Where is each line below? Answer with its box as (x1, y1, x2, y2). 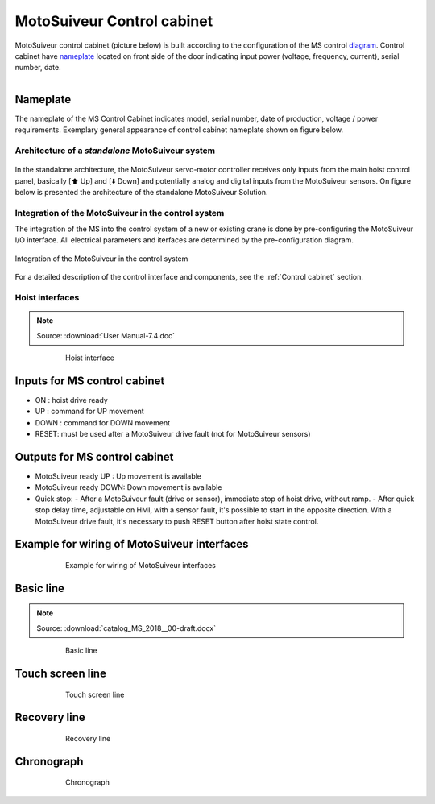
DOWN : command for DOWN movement (35, 417, 171, 427)
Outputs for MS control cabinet (14, 450, 174, 463)
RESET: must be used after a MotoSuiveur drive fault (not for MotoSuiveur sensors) (35, 429, 311, 439)
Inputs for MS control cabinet (14, 374, 165, 387)
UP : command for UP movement (35, 407, 144, 417)
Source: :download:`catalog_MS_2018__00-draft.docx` (36, 623, 217, 632)
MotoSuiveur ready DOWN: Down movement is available (35, 483, 222, 492)
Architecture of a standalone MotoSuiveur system (14, 145, 216, 156)
